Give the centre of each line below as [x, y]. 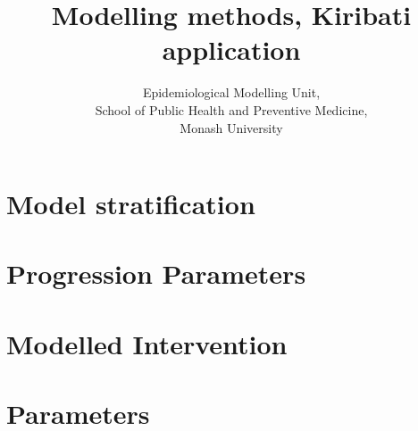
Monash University [231, 127]
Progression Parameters [156, 274]
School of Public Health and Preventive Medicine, [231, 109]
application [231, 50]
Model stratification [131, 204]
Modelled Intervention [147, 343]
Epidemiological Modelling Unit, [231, 92]
